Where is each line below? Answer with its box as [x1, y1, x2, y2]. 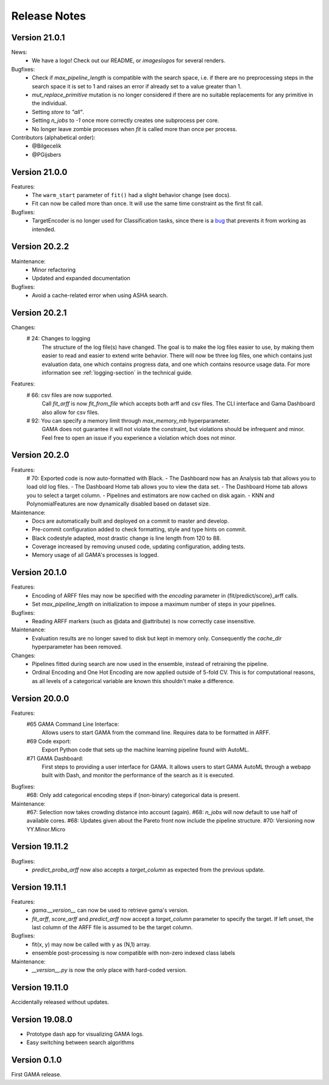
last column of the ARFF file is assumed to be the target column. [32, 924, 193, 931]
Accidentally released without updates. [11, 998, 110, 1006]
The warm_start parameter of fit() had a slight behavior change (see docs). [32, 192, 232, 199]
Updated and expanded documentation [32, 274, 130, 282]
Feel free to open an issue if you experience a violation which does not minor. [41, 434, 236, 442]
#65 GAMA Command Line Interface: [26, 720, 119, 728]
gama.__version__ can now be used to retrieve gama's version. [32, 906, 189, 914]
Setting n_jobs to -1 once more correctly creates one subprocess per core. [32, 116, 219, 124]
